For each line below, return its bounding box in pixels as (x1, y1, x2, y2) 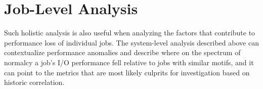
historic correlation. (4, 77, 65, 87)
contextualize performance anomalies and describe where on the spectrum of (4, 47, 241, 58)
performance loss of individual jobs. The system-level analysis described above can (4, 37, 259, 48)
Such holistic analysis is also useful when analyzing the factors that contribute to (4, 27, 255, 38)
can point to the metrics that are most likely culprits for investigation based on (4, 67, 250, 77)
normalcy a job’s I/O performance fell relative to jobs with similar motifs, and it (4, 57, 254, 67)
